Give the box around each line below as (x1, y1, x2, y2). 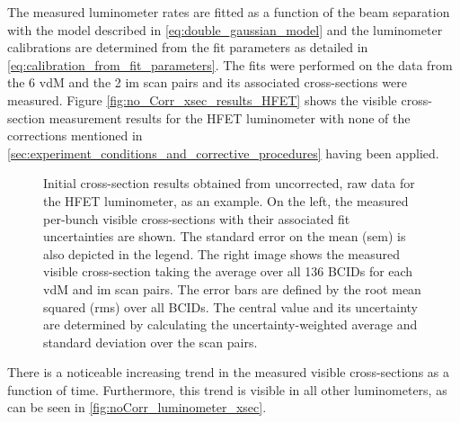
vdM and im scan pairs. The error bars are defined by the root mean (43, 279, 421, 298)
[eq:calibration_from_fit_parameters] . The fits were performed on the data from (7, 55, 453, 74)
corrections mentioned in (7, 126, 143, 145)
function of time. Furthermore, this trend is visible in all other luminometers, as (7, 380, 447, 399)
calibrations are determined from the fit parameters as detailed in (7, 38, 368, 57)
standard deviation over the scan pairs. (43, 332, 258, 351)
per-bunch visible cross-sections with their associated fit (43, 209, 350, 228)
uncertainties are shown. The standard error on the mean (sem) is (43, 227, 406, 246)
